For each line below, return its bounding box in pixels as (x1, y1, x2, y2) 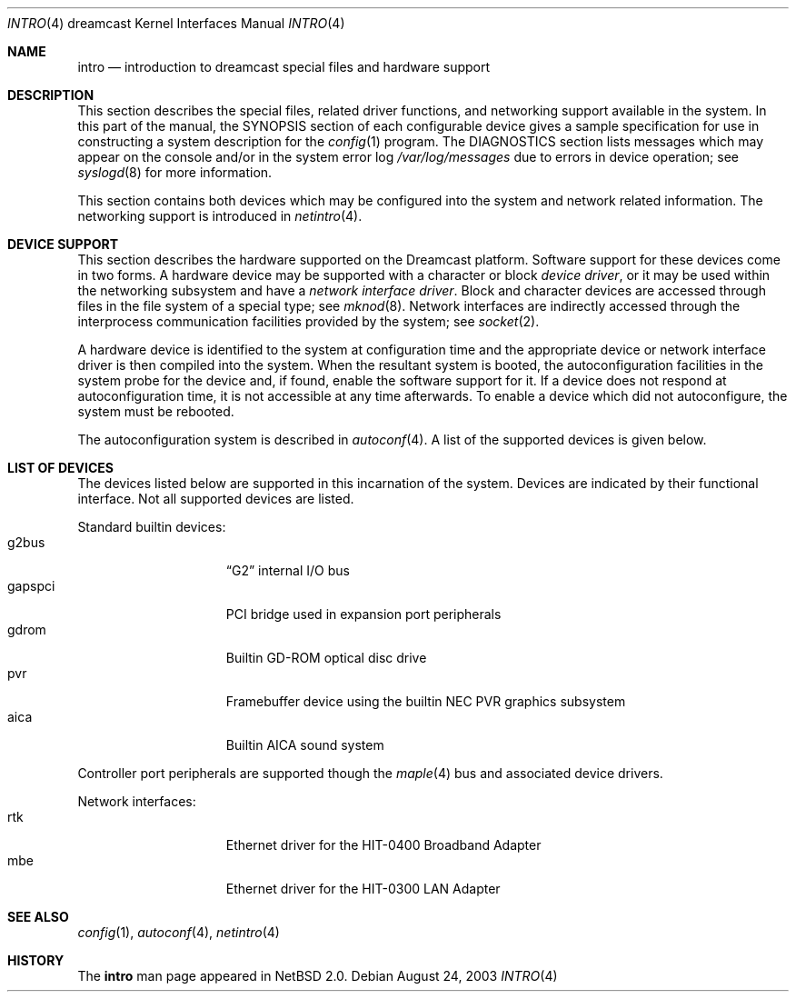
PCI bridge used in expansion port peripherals (225, 606, 502, 622)
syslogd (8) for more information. (77, 165, 273, 180)
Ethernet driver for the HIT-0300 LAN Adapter (225, 881, 501, 896)
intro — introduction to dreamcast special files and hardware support (77, 59, 491, 75)
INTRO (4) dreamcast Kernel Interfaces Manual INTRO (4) (7, 15, 345, 31)
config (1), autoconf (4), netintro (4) (77, 924, 280, 940)
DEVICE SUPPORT (7, 236, 119, 252)
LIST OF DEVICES (7, 460, 114, 475)
